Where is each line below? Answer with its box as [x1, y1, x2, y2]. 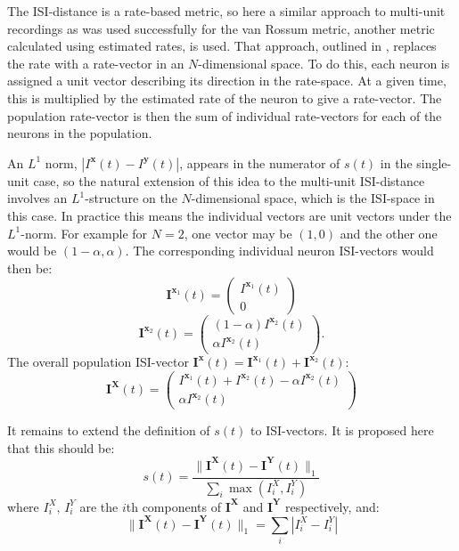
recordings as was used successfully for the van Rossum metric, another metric [7, 19, 435, 37]
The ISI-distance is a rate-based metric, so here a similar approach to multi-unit [7, 2, 446, 20]
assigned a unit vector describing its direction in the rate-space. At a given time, [7, 71, 447, 90]
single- [416, 153, 452, 172]
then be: [7, 258, 53, 277]
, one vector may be [184, 223, 292, 242]
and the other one [340, 223, 438, 242]
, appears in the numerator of [179, 153, 340, 172]
